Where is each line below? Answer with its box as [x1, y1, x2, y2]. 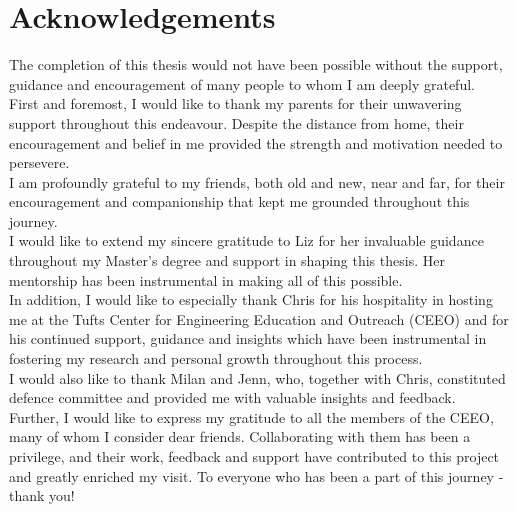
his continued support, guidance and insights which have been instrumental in [9, 328, 487, 349]
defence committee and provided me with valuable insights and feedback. [9, 387, 456, 408]
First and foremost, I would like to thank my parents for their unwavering [9, 93, 462, 114]
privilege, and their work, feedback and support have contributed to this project [9, 446, 500, 466]
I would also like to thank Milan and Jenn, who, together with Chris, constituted [9, 367, 506, 388]
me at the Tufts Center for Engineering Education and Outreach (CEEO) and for [9, 308, 509, 329]
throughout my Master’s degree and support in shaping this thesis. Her [9, 250, 445, 271]
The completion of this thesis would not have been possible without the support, [9, 54, 503, 75]
